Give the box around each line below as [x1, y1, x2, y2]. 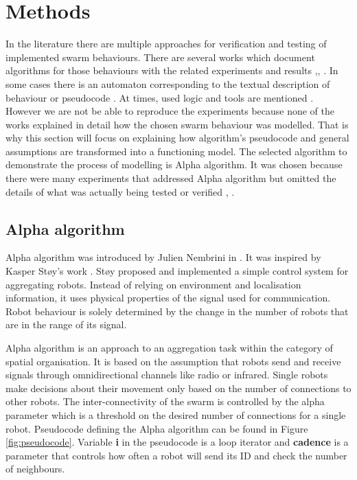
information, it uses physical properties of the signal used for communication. [5, 290, 331, 305]
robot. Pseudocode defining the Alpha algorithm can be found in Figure [5, 421, 308, 435]
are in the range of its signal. [5, 317, 127, 332]
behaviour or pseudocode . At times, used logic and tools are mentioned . [5, 90, 314, 104]
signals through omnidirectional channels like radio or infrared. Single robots [5, 367, 328, 382]
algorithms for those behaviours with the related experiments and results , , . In [5, 63, 338, 78]
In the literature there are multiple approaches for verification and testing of [5, 36, 327, 51]
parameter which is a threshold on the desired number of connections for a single [5, 407, 346, 422]
